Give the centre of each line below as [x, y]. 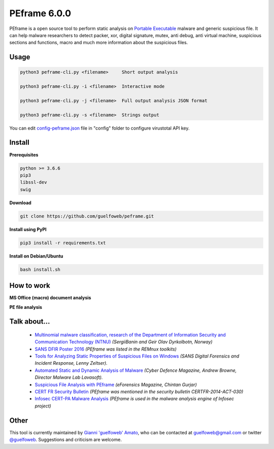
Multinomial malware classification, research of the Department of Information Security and [130, 335]
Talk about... [30, 322]
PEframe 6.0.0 [40, 13]
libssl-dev [33, 182]
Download [20, 203]
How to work [30, 286]
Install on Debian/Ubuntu [36, 256]
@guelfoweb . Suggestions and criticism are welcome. [65, 440]
